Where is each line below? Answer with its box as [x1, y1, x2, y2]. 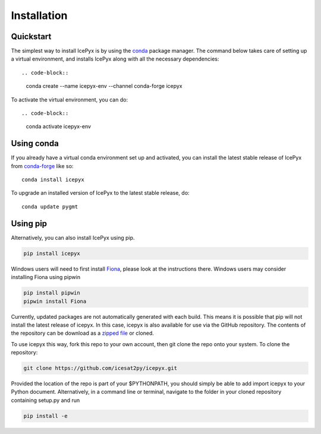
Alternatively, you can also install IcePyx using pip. [11, 234, 135, 241]
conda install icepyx [21, 176, 84, 183]
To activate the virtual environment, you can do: [11, 96, 128, 103]
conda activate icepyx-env [26, 123, 92, 130]
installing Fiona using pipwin [11, 274, 80, 281]
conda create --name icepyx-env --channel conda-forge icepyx [26, 83, 182, 90]
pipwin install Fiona [23, 297, 87, 305]
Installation [11, 9, 68, 22]
